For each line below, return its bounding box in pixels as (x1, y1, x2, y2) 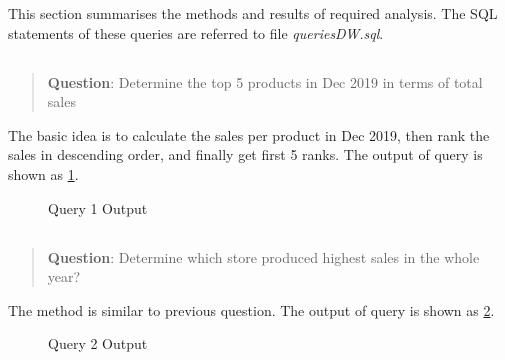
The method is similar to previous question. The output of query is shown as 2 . (8, 299, 495, 320)
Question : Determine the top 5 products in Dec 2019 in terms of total (47, 71, 483, 92)
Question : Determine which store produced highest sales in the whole (47, 246, 480, 267)
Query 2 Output (48, 333, 148, 354)
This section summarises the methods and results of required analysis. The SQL (8, 3, 498, 23)
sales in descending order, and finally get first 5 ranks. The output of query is (8, 144, 483, 165)
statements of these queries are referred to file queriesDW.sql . (8, 22, 384, 43)
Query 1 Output (48, 197, 148, 218)
